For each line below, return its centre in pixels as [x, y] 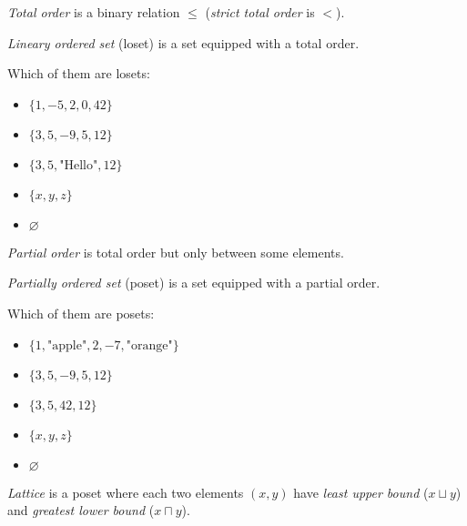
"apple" [67, 345]
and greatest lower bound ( [81, 510]
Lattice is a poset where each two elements [126, 492]
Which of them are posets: [81, 313]
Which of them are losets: [79, 73]
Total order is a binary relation [94, 12]
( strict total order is [260, 12]
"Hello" [79, 165]
